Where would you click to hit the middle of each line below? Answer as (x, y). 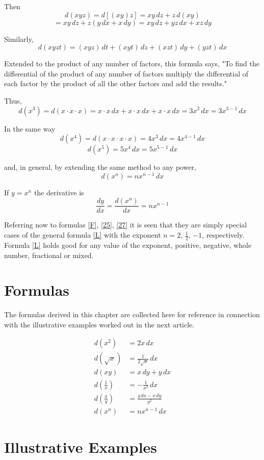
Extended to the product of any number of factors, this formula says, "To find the (132, 63)
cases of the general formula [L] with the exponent (83, 235)
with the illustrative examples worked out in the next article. (99, 324)
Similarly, (19, 39)
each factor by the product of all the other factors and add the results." (115, 83)
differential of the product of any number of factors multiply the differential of (126, 73)
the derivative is (59, 192)
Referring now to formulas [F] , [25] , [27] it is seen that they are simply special (126, 225)
